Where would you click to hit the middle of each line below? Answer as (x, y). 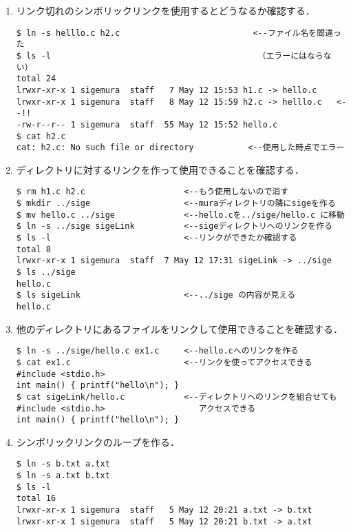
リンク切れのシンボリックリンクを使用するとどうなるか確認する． (166, 10)
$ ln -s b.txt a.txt (63, 464)
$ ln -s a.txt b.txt (63, 476)
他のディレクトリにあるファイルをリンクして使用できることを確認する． (180, 328)
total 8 (33, 249)
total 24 (36, 79)
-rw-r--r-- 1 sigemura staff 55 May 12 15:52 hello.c (147, 124)
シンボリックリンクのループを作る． (98, 441)
